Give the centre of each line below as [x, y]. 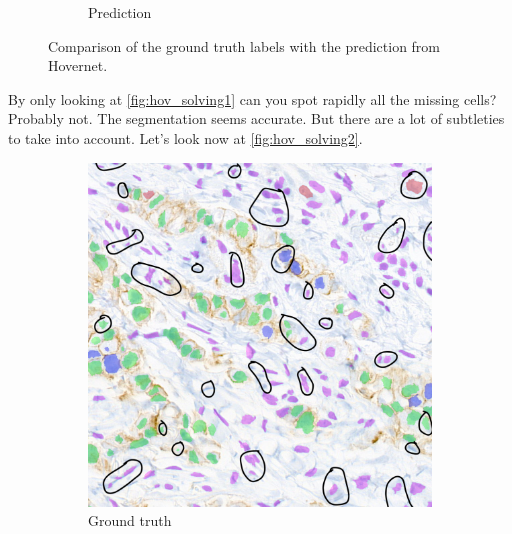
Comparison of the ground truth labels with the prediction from [244, 45]
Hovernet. [78, 65]
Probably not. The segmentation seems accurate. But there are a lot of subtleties [256, 118]
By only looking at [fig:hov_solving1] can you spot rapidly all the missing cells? [252, 98]
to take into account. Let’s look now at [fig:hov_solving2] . [185, 137]
